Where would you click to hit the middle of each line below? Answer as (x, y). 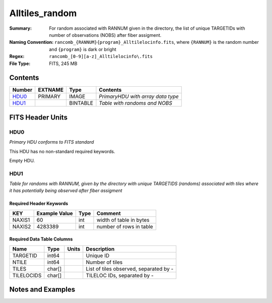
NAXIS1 (21, 220)
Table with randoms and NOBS (135, 103)
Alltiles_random (43, 13)
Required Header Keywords (39, 204)
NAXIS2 (22, 226)
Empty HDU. (22, 160)
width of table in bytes (123, 220)
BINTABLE (81, 103)
